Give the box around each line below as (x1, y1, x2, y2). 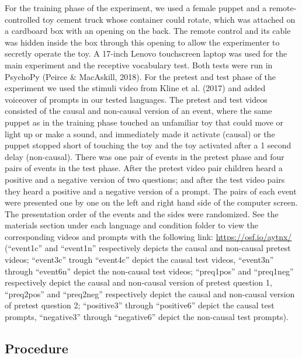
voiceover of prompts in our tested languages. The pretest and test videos (5, 93, 268, 105)
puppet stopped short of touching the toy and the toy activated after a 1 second (5, 139, 291, 151)
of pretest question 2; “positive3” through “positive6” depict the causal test (5, 299, 275, 311)
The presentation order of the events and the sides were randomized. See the (5, 207, 279, 220)
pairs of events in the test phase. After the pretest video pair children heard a (5, 162, 283, 174)
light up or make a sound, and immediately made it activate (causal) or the (5, 127, 275, 140)
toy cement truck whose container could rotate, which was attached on (42, 13, 296, 25)
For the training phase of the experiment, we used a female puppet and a (5, 2, 267, 13)
